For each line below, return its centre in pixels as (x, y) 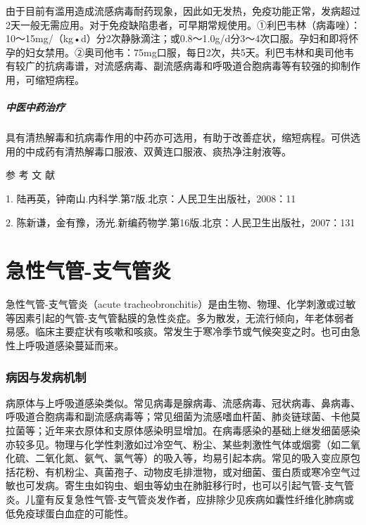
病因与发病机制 (46, 376)
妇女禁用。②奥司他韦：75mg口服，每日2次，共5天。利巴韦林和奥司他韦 (189, 52)
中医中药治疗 (35, 107)
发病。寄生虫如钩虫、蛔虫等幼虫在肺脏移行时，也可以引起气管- (179, 485)
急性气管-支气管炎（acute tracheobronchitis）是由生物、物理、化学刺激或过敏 (181, 304)
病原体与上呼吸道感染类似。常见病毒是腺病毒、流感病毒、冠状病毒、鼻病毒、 (183, 402)
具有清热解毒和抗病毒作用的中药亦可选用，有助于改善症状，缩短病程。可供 (178, 137)
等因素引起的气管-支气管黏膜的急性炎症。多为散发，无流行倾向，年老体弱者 (180, 317)
